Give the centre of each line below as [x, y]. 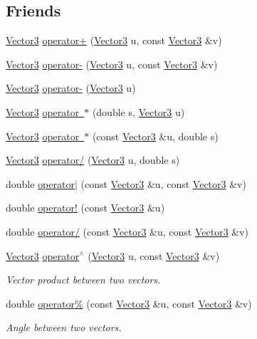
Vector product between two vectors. [83, 280]
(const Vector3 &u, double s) [155, 136]
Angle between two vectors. [64, 327]
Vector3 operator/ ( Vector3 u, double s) [93, 160]
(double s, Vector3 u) [138, 111]
